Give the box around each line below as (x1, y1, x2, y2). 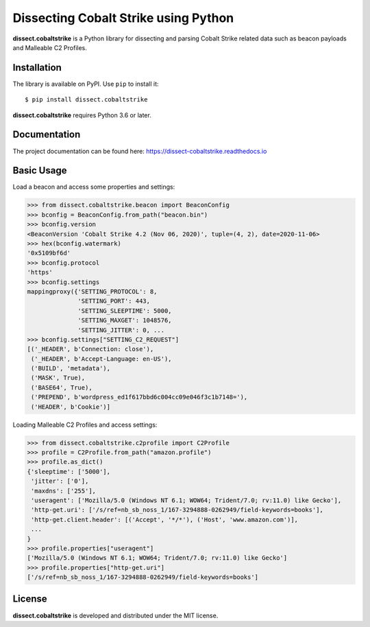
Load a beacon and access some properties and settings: (12, 182, 175, 191)
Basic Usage (12, 165, 67, 176)
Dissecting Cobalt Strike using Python (12, 10, 234, 25)
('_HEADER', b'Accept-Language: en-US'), (31, 355, 172, 363)
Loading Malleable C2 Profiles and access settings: (12, 421, 158, 429)
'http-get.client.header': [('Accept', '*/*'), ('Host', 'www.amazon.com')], (31, 515, 298, 523)
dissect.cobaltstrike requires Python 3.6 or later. (12, 110, 152, 119)
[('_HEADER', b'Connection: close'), (27, 345, 154, 353)
